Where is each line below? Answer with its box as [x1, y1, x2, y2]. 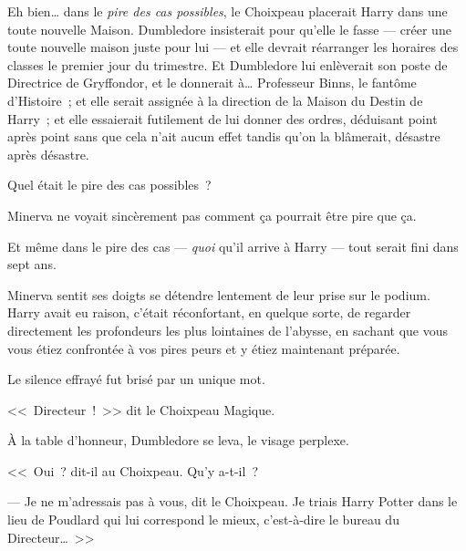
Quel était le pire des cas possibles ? [7, 175, 212, 194]
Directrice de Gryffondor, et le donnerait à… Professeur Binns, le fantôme [7, 73, 417, 92]
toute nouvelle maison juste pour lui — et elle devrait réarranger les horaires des [7, 37, 459, 57]
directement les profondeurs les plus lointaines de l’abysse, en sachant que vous [7, 320, 448, 339]
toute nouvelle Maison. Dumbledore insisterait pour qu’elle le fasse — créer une [7, 19, 451, 38]
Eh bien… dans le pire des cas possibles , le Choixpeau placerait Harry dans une [7, 2, 448, 20]
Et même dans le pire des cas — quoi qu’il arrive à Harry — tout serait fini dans [7, 236, 459, 255]
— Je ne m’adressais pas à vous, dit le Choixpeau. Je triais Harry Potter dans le [7, 492, 458, 511]
